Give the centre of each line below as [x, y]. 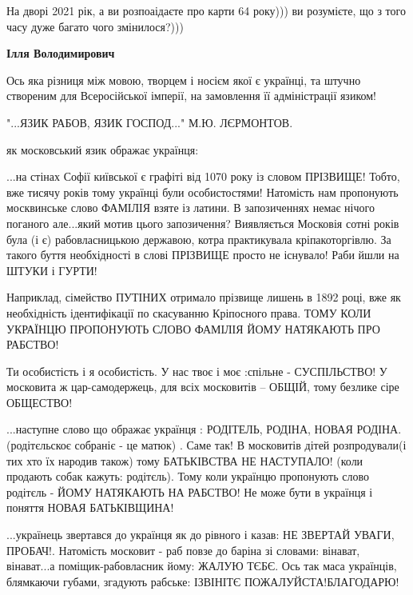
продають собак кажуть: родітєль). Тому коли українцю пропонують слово [188, 476]
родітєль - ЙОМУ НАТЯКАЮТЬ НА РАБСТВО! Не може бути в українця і [190, 491]
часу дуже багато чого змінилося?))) [95, 26]
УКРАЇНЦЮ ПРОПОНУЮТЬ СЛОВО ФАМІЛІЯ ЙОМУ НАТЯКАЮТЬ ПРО [193, 328]
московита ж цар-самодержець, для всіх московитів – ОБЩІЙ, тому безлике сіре [203, 387]
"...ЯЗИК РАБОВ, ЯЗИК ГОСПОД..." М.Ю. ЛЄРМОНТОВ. [150, 122]
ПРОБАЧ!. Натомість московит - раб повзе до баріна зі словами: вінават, [183, 550]
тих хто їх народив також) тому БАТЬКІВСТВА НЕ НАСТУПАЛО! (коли [185, 460]
